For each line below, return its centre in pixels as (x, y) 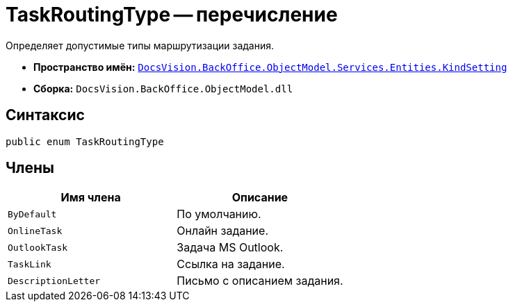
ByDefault (32, 214)
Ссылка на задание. (231, 264)
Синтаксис (45, 115)
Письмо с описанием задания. (260, 281)
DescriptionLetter (54, 281)
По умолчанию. (219, 214)
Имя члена (91, 198)
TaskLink (30, 264)
